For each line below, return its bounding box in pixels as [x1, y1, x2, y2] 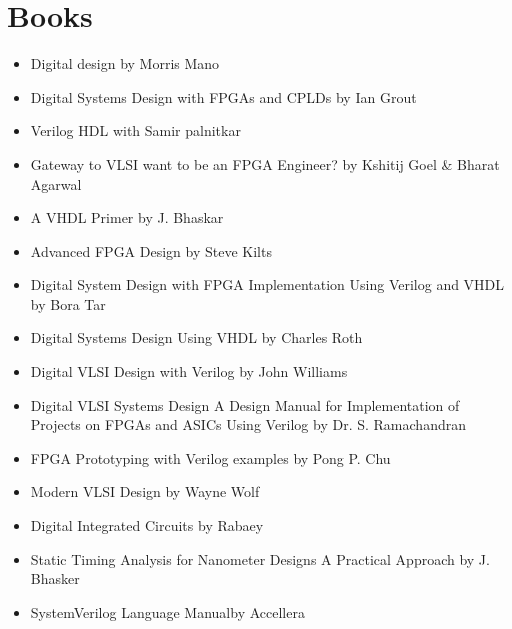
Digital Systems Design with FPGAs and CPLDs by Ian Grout [30, 86, 417, 107]
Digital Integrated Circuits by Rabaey [30, 515, 264, 536]
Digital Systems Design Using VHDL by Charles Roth [30, 327, 363, 348]
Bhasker [30, 568, 80, 589]
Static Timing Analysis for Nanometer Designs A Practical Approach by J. [30, 548, 490, 569]
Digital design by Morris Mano [30, 53, 220, 74]
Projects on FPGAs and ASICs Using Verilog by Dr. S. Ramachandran [30, 414, 466, 435]
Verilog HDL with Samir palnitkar [30, 120, 241, 141]
